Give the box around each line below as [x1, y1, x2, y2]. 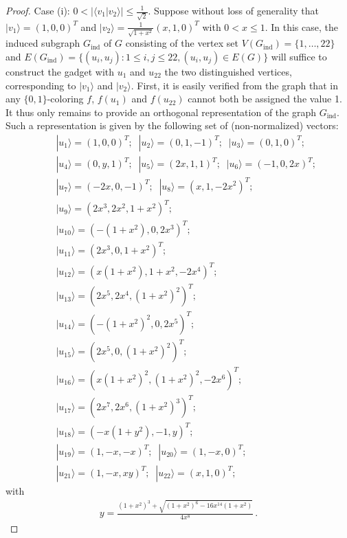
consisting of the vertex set [125, 36, 239, 50]
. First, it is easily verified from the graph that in [131, 78, 338, 92]
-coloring [47, 91, 84, 106]
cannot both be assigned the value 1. [188, 91, 342, 106]
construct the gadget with [5, 65, 115, 78]
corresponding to [5, 78, 76, 92]
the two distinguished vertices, [164, 65, 292, 78]
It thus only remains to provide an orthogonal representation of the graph [5, 104, 317, 119]
